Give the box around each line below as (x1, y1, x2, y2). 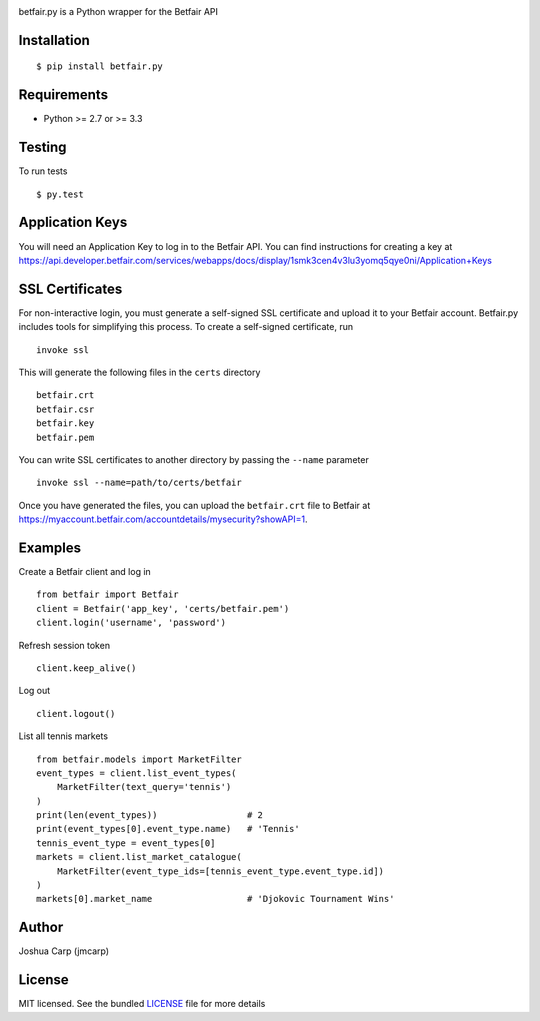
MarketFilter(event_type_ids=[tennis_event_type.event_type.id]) (56, 865, 385, 877)
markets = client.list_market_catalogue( (36, 851, 242, 863)
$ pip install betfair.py (36, 61, 164, 72)
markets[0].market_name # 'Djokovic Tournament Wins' (36, 893, 395, 905)
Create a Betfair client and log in (18, 566, 152, 578)
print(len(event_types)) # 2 (36, 810, 264, 821)
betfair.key (36, 418, 95, 429)
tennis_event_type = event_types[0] (36, 837, 216, 849)
